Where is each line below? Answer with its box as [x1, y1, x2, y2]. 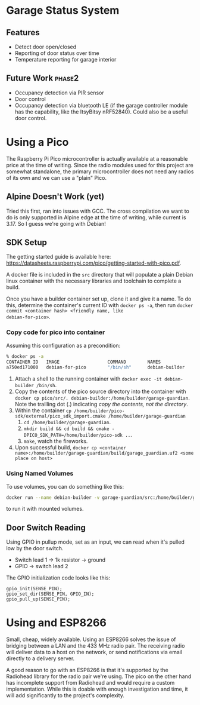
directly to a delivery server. [6, 655, 75, 662]
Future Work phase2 [6, 73, 79, 84]
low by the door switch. [6, 545, 64, 552]
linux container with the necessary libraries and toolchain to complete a [6, 277, 182, 284]
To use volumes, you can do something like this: [6, 483, 124, 490]
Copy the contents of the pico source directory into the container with [14, 388, 186, 395]
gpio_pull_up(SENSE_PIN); [6, 596, 70, 602]
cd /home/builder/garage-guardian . [23, 419, 111, 426]
